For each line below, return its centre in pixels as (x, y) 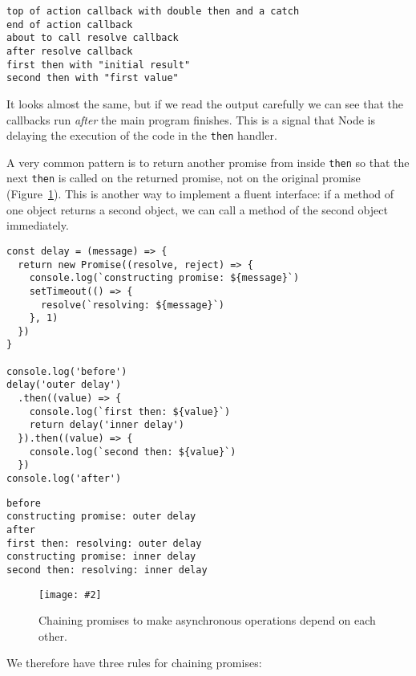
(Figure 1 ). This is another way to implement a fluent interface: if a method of (200, 194)
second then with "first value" (93, 78)
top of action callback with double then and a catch (153, 11)
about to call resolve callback (93, 38)
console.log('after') (64, 479)
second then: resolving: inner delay (107, 570)
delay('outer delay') (64, 385)
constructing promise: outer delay (101, 517)
